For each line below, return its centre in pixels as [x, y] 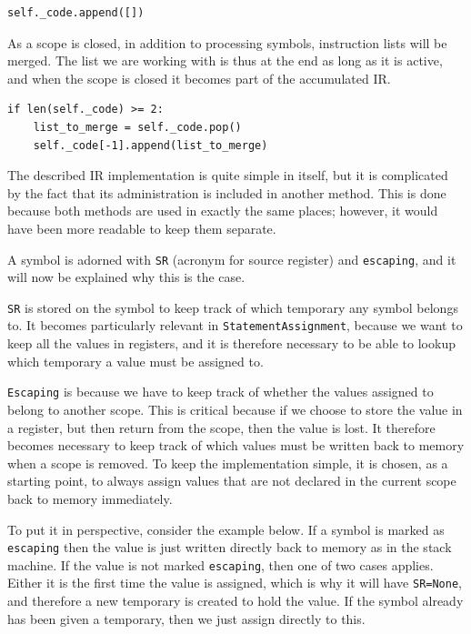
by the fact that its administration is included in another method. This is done [227, 192]
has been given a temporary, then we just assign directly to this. [186, 618]
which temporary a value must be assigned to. [135, 361]
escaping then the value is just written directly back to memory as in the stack [230, 547]
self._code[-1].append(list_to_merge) [150, 145]
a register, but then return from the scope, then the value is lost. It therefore [221, 427]
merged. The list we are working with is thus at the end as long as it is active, [225, 60]
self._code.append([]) [76, 13]
